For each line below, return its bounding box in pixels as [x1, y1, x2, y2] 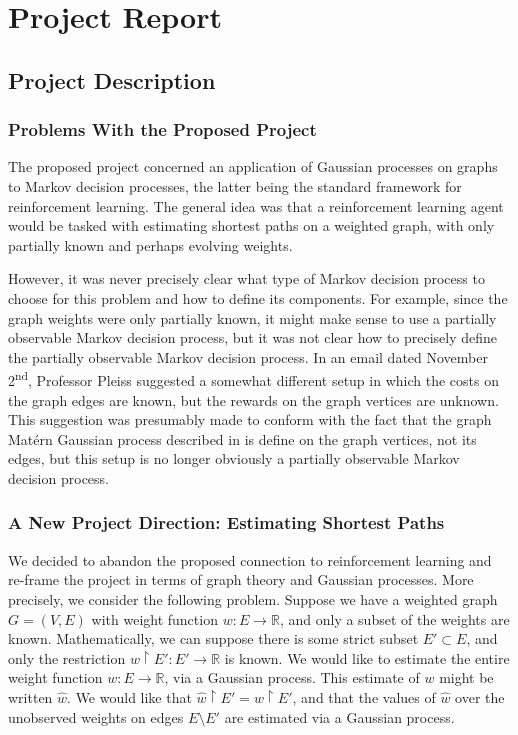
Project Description [8, 64, 216, 95]
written [8, 686, 53, 707]
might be [439, 667, 494, 688]
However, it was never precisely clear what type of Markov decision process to [8, 268, 485, 289]
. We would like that [67, 686, 192, 707]
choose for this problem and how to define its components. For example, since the [8, 287, 508, 308]
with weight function [91, 608, 218, 629]
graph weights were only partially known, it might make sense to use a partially [8, 307, 497, 328]
